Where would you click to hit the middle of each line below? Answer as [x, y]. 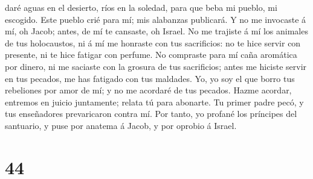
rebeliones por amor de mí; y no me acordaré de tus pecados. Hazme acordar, [148, 90]
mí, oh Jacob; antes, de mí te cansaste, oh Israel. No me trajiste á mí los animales [156, 31]
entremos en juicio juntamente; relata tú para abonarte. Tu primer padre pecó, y [154, 102]
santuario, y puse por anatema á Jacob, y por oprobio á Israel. [121, 125]
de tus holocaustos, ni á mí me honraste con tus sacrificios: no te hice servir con [153, 42]
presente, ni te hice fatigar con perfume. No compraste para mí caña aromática [151, 55]
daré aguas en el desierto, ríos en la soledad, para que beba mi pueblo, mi [141, 7]
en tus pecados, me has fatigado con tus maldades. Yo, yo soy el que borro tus [150, 78]
